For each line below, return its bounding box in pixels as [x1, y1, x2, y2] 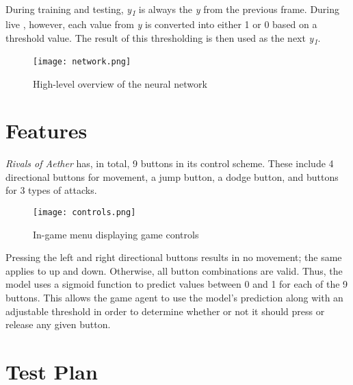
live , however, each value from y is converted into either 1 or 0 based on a [5, 17, 317, 32]
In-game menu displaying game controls [33, 227, 199, 241]
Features [5, 116, 88, 145]
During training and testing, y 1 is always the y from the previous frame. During [5, 2, 340, 18]
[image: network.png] [33, 56, 131, 66]
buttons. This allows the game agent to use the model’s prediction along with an [5, 290, 343, 305]
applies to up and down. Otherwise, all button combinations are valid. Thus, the [5, 263, 343, 277]
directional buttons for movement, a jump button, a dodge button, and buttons [5, 169, 339, 184]
